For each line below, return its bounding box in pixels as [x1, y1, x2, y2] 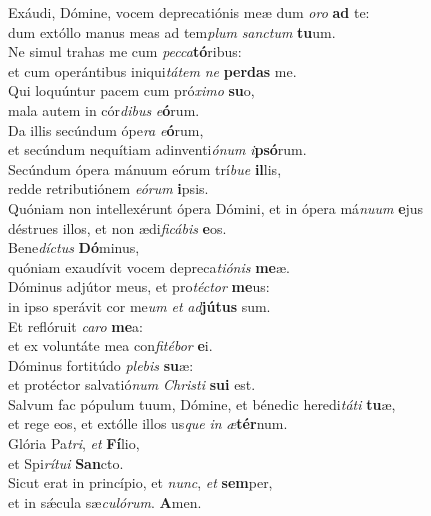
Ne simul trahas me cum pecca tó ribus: [8, 41, 242, 62]
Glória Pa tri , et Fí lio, [8, 433, 140, 454]
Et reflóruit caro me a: [8, 315, 144, 336]
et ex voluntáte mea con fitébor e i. [8, 335, 213, 356]
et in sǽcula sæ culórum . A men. [8, 491, 202, 512]
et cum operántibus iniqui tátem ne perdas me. [8, 60, 297, 81]
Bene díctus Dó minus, [8, 237, 140, 258]
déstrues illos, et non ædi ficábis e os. [8, 217, 227, 238]
